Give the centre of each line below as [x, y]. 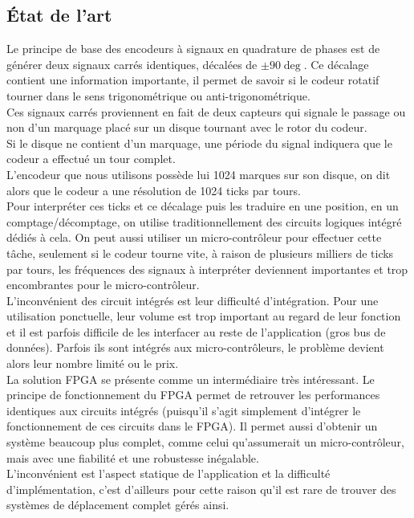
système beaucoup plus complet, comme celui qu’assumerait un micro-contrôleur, [205, 442]
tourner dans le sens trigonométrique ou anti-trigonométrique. [158, 95]
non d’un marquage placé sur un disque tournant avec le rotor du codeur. [187, 127]
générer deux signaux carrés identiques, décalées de [132, 64]
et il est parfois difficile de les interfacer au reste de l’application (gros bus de [196, 331]
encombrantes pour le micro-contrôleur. [103, 285]
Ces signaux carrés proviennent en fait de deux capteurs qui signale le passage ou [206, 111]
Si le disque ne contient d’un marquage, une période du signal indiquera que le [199, 143]
